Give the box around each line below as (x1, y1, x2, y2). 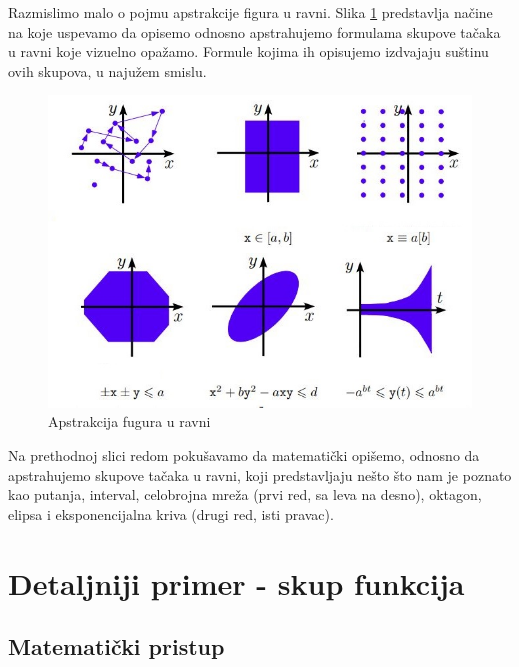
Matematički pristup (8, 631, 225, 662)
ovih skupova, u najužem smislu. (8, 60, 207, 81)
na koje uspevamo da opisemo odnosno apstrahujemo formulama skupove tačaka (8, 21, 501, 42)
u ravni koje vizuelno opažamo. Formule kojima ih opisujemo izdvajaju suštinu (8, 41, 489, 62)
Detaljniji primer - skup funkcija (8, 562, 465, 603)
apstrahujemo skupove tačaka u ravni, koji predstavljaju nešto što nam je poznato (8, 464, 512, 485)
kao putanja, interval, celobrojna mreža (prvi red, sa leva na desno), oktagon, (8, 484, 482, 505)
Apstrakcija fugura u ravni (48, 411, 211, 432)
